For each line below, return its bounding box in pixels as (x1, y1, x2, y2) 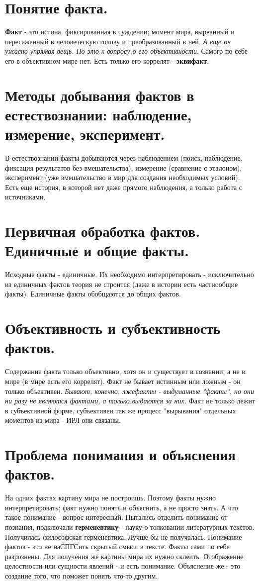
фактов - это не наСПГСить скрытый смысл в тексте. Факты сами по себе (5, 541, 230, 552)
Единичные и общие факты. (5, 240, 189, 261)
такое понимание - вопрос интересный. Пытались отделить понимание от (5, 512, 228, 522)
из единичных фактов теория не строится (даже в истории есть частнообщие (5, 279, 238, 289)
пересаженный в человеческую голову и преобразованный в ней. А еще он (5, 36, 231, 46)
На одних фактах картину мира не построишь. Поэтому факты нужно (5, 492, 216, 503)
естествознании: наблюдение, (5, 104, 192, 124)
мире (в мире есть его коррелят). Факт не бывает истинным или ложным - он (5, 376, 241, 386)
